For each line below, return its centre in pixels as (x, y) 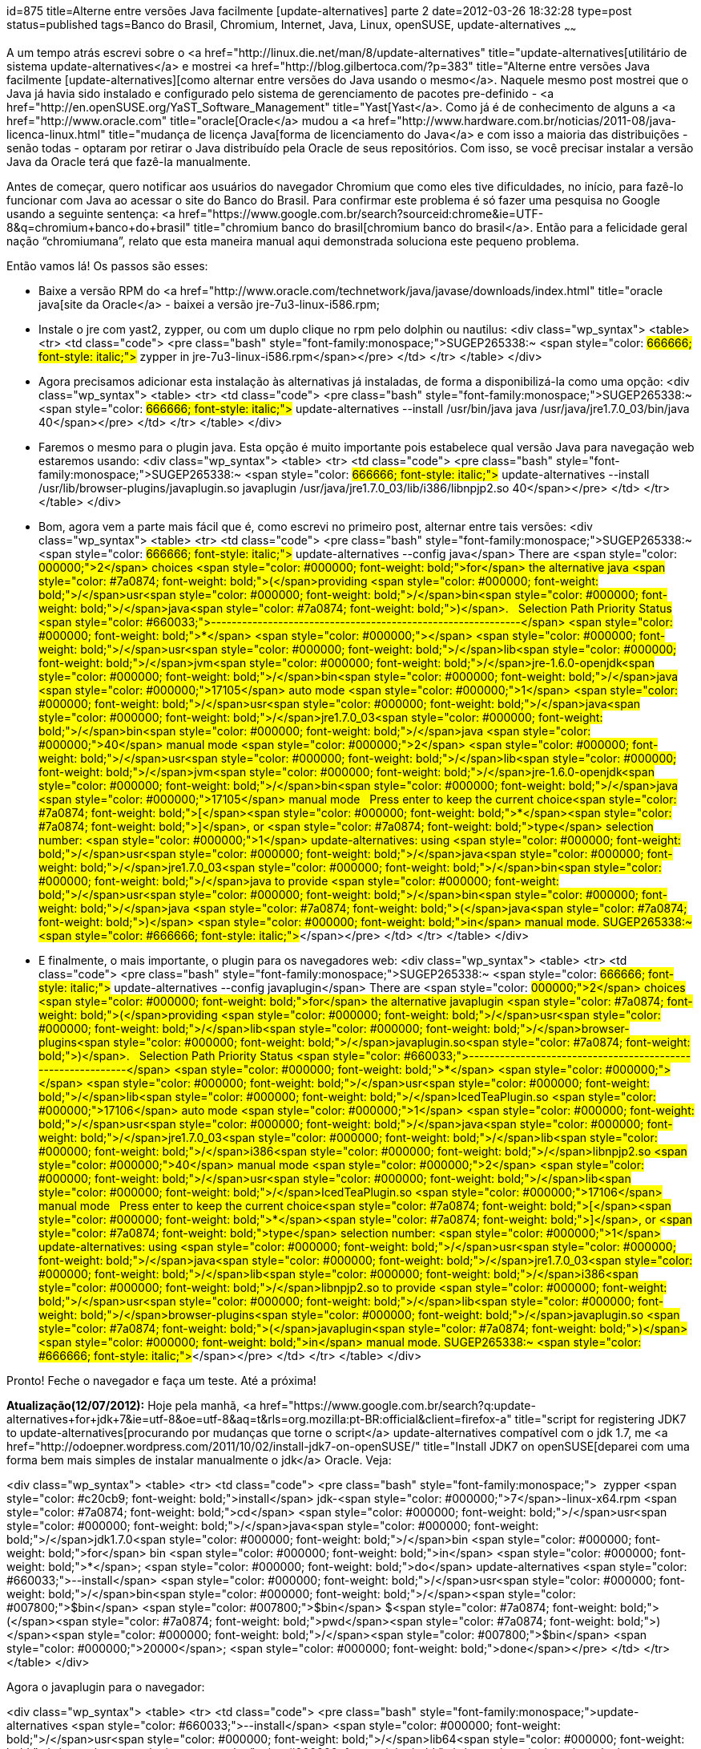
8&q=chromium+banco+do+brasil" (99, 227)
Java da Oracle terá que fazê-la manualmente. (129, 161)
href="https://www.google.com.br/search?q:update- (397, 1405)
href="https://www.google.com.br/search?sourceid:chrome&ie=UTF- (361, 213)
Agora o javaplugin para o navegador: (106, 1686)
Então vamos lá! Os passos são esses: (107, 265)
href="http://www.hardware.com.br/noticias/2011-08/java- (522, 120)
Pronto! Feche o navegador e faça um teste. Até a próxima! (161, 1380)
